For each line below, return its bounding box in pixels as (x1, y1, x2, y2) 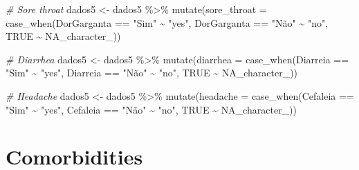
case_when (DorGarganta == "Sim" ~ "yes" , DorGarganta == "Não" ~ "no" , (6, 15, 329, 30)
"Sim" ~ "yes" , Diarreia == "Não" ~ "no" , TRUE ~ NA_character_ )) (6, 65, 298, 80)
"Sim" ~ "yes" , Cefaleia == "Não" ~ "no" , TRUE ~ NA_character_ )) (6, 102, 297, 116)
